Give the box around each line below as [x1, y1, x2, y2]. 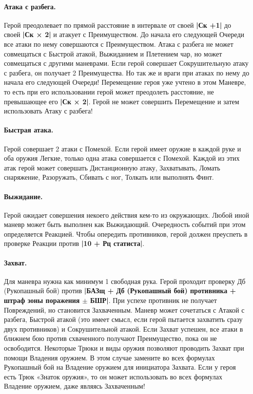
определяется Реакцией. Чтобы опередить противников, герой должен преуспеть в [4, 228, 248, 239]
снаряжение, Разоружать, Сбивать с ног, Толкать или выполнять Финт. [4, 172, 214, 182]
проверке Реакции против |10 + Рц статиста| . [4, 238, 145, 248]
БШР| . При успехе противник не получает [90, 295, 217, 305]
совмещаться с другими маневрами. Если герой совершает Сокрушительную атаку [4, 58, 249, 68]
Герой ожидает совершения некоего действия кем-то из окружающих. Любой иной [4, 209, 249, 220]
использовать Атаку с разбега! [4, 106, 93, 116]
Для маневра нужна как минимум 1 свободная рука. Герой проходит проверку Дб [4, 276, 246, 286]
